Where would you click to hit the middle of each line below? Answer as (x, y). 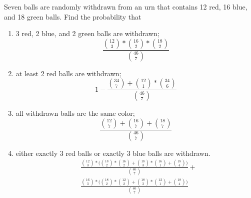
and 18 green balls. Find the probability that (73, 16)
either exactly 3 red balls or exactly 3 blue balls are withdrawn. (113, 153)
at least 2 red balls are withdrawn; (68, 73)
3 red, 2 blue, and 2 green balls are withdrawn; (87, 33)
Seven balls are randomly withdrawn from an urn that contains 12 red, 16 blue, (126, 7)
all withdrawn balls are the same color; (75, 113)
